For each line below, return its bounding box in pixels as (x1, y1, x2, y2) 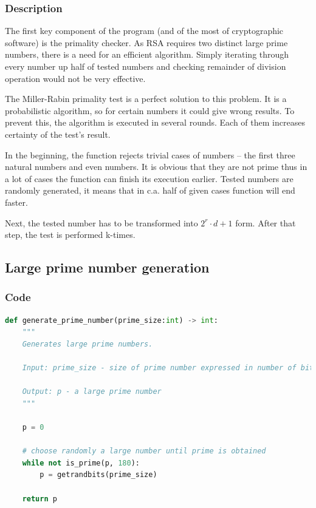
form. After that (235, 216, 296, 229)
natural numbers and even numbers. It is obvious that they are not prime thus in (5, 160, 307, 173)
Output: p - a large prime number (22, 387, 162, 396)
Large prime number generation (5, 258, 210, 277)
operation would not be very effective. (5, 72, 146, 84)
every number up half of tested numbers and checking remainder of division (5, 60, 286, 72)
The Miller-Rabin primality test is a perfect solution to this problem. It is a (5, 92, 287, 105)
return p (22, 494, 57, 503)
